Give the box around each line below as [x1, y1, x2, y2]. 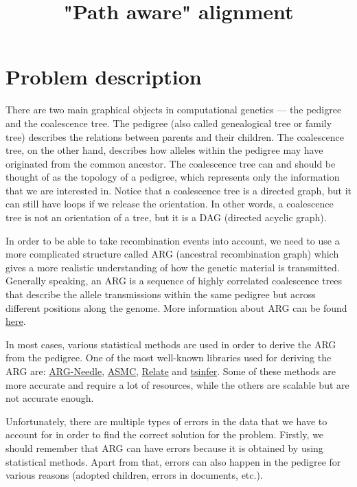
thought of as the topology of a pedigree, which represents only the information [5, 170, 340, 184]
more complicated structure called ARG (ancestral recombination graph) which [5, 247, 339, 261]
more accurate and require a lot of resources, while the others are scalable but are [5, 377, 349, 392]
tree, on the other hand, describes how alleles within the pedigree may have [5, 143, 323, 157]
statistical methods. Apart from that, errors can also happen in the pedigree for [5, 454, 341, 468]
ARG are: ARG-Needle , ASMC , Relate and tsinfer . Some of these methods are [5, 364, 336, 378]
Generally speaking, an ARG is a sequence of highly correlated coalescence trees [5, 273, 343, 288]
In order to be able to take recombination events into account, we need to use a [5, 233, 340, 247]
